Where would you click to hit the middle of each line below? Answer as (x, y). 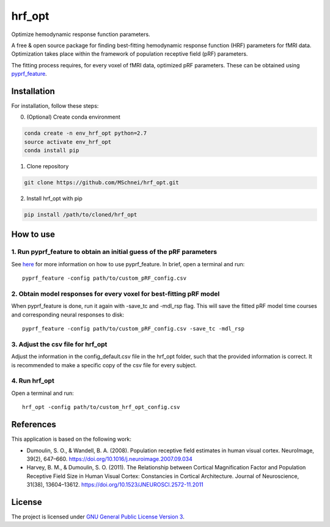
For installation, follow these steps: (55, 106)
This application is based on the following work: (71, 439)
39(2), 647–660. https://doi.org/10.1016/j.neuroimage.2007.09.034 (109, 458)
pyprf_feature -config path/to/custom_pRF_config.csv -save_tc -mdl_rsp (133, 329)
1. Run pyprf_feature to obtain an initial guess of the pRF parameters (114, 252)
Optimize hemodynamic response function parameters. (81, 34)
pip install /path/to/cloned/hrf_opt (81, 215)
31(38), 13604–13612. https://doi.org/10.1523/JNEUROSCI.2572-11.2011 (115, 485)
